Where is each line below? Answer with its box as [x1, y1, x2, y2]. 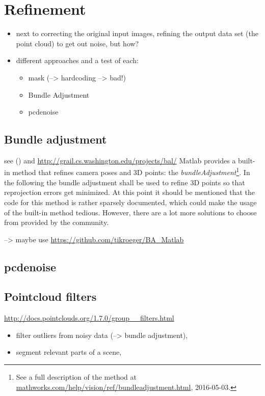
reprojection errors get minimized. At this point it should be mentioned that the [4, 187, 255, 197]
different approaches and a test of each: [16, 55, 139, 66]
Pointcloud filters [4, 289, 97, 304]
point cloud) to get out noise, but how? [16, 38, 139, 48]
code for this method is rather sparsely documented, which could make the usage [4, 196, 257, 207]
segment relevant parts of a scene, [16, 347, 122, 357]
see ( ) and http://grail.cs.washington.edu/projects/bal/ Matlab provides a [4, 155, 236, 165]
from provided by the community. [4, 217, 109, 228]
